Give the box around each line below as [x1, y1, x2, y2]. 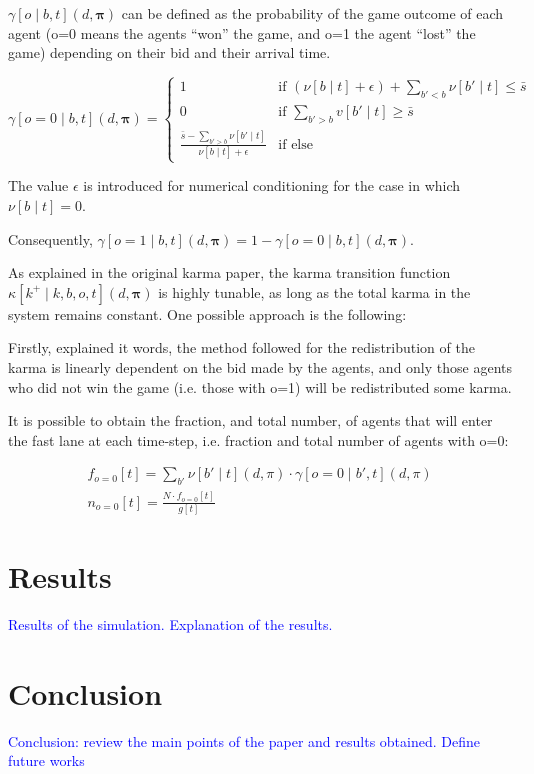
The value [8, 175, 69, 196]
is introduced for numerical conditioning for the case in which [83, 175, 461, 196]
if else [278, 137, 313, 152]
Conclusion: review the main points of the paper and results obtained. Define [8, 730, 480, 751]
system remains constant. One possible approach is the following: [8, 303, 407, 324]
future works [8, 750, 85, 771]
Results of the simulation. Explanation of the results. [8, 614, 333, 635]
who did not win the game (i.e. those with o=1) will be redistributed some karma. [8, 376, 512, 397]
